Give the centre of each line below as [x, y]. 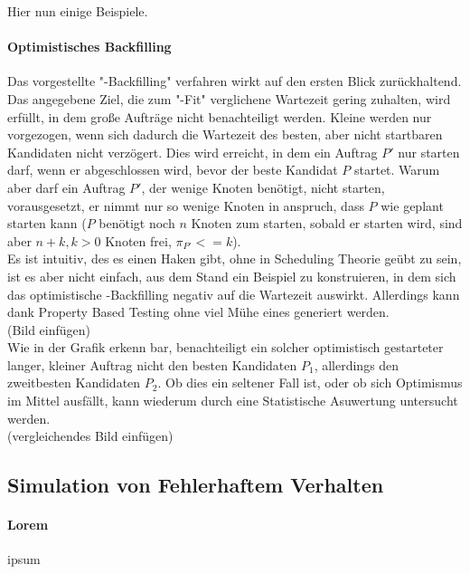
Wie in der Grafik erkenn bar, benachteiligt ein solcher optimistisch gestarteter [226, 347]
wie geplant [412, 205]
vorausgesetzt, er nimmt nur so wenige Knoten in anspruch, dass [186, 205]
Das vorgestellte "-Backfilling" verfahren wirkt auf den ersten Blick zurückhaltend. [235, 81]
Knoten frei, [138, 240]
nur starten [429, 152]
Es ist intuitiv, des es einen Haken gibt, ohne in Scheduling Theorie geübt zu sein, [235, 258]
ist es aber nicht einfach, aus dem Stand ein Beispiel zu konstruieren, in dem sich [232, 276]
